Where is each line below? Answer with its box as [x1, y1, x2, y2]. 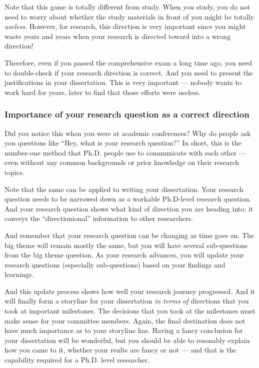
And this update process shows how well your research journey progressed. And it [4, 285, 255, 296]
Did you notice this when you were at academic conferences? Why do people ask [4, 127, 251, 138]
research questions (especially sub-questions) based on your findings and [4, 259, 225, 269]
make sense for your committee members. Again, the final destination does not [4, 315, 245, 325]
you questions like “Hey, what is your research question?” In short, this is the [4, 137, 241, 148]
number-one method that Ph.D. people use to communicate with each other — [4, 147, 246, 157]
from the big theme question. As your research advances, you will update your [4, 249, 244, 260]
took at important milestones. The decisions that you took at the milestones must [4, 305, 255, 316]
